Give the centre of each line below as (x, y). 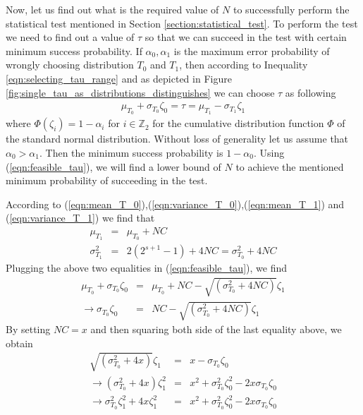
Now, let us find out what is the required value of (112, 9)
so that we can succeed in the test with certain (246, 37)
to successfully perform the (291, 9)
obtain (19, 343)
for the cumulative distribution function (238, 123)
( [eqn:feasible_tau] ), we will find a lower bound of (113, 166)
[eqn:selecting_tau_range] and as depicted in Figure (119, 78)
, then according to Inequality (244, 65)
